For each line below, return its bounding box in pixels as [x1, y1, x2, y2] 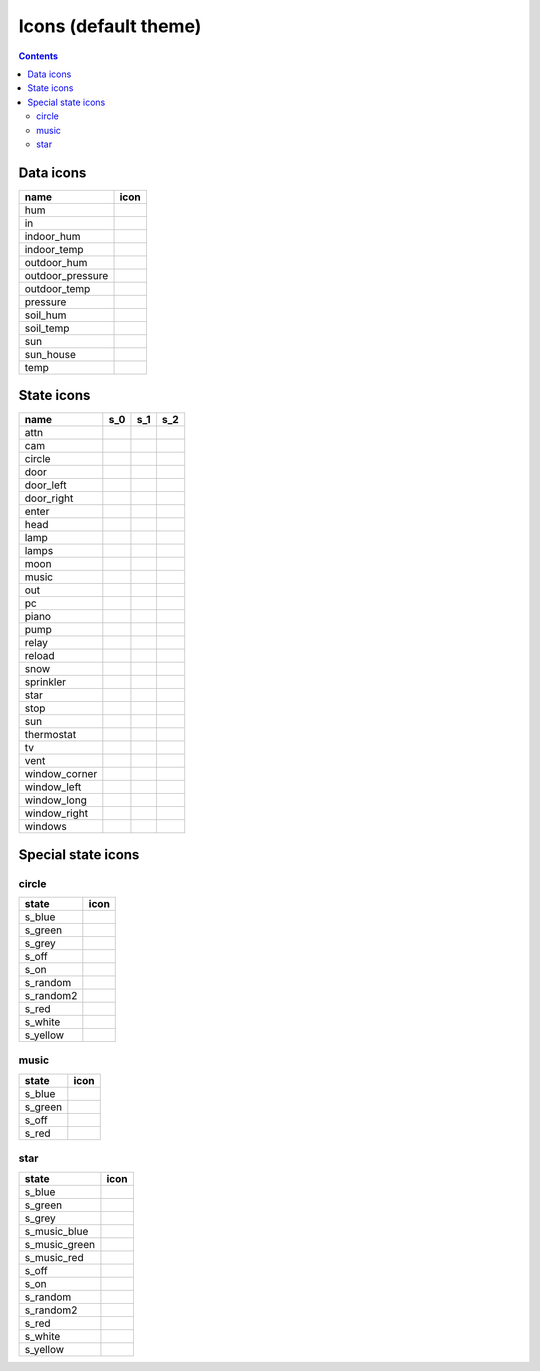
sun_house [24, 347, 77, 361]
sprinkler [24, 675, 67, 689]
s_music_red [24, 1250, 84, 1264]
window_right [24, 806, 89, 820]
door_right [24, 491, 74, 505]
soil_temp [24, 321, 70, 335]
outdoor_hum [24, 255, 88, 269]
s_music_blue [24, 1224, 89, 1238]
